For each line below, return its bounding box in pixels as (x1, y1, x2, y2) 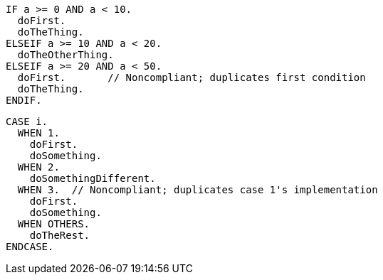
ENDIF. (6, 95, 42, 106)
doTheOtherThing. (17, 49, 114, 60)
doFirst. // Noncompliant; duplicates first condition (17, 72, 366, 83)
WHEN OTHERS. (17, 218, 90, 230)
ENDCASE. (6, 241, 54, 252)
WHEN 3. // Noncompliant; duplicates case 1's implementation (17, 184, 378, 195)
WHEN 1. (17, 127, 60, 139)
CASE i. (6, 116, 48, 127)
